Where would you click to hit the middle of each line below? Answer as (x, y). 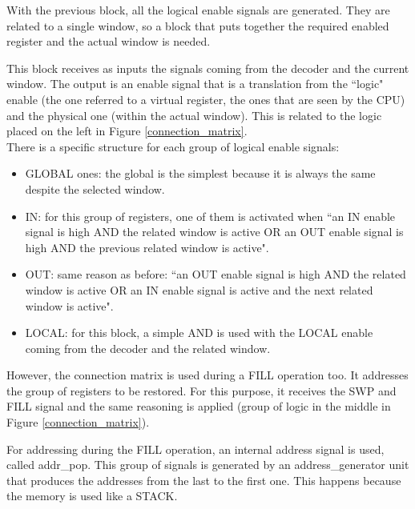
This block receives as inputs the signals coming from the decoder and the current (208, 68)
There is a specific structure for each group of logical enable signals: (173, 146)
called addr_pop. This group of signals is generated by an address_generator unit (208, 465)
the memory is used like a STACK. (92, 496)
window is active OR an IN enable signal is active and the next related (199, 289)
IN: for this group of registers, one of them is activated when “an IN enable (210, 216)
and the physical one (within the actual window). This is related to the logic (194, 115)
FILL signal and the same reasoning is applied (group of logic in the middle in (199, 406)
